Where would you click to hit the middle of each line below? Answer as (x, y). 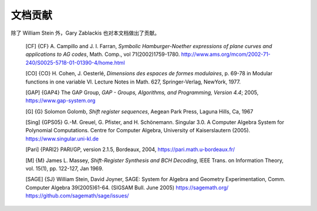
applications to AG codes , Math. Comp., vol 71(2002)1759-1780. (103, 54)
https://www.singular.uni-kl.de (62, 139)
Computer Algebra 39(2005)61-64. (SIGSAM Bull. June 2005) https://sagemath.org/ (127, 187)
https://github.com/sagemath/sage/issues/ (77, 196)
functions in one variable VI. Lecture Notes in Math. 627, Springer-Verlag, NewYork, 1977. (133, 82)
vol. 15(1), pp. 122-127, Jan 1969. (65, 169)
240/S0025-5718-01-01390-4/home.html (75, 62)
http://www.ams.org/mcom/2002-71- (226, 54)
